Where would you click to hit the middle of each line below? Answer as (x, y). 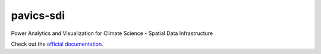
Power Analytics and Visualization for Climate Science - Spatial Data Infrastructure (112, 33)
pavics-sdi (38, 15)
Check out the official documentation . (57, 44)
